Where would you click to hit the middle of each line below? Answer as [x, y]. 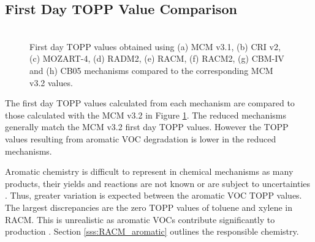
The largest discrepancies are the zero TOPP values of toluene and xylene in [149, 207]
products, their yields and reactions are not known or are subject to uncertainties [158, 183]
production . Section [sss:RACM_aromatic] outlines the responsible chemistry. [152, 231]
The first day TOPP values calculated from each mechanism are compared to [150, 103]
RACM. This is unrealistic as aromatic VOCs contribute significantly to [140, 219]
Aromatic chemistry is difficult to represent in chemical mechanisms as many [149, 171]
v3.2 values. [51, 82]
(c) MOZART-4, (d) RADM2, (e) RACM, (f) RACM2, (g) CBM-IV [157, 58]
